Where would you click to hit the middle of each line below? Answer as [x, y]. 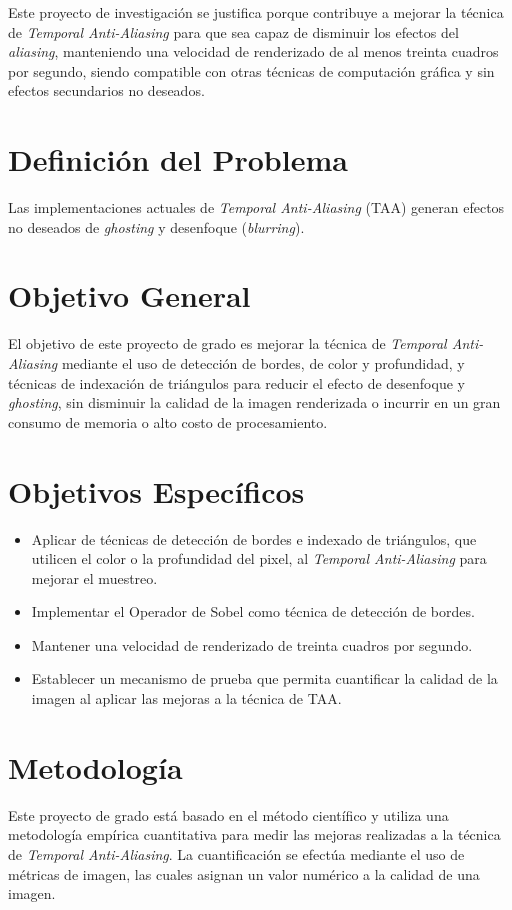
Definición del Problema [178, 159]
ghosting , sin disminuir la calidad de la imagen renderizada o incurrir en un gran [254, 402]
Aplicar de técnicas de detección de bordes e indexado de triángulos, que [254, 538]
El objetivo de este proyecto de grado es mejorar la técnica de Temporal [227, 343]
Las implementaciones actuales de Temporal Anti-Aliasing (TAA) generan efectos [256, 207]
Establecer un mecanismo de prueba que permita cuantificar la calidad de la [264, 678]
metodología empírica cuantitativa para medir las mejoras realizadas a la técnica [254, 834]
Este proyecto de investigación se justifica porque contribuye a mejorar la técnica [256, 12]
